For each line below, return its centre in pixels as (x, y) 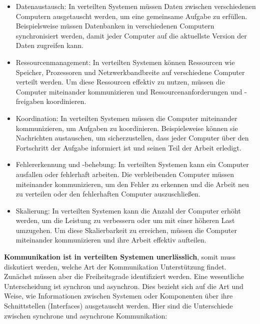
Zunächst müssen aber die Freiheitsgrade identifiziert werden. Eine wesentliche (124, 276)
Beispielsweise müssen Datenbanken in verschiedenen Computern (115, 26)
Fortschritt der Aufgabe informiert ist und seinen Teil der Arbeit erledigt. (128, 147)
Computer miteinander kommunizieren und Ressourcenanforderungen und (129, 91)
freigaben (30, 101)
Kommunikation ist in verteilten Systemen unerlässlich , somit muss (120, 257)
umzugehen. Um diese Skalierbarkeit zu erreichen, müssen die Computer (126, 230)
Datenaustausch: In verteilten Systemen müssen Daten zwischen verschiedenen (136, 6)
